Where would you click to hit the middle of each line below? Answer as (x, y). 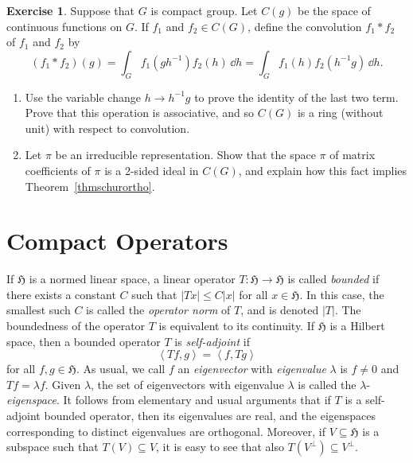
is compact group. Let (204, 10)
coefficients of (58, 170)
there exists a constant (61, 294)
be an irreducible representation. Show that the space (185, 155)
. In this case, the (342, 294)
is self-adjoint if (212, 341)
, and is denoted (280, 310)
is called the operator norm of (158, 310)
